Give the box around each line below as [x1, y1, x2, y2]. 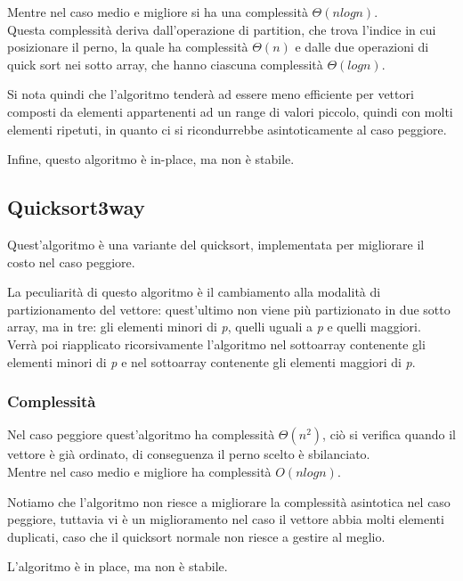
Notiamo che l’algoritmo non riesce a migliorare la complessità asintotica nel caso [7, 492, 451, 511]
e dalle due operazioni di [295, 37, 429, 56]
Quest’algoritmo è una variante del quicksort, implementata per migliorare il [7, 234, 425, 253]
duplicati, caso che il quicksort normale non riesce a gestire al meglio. [7, 527, 386, 545]
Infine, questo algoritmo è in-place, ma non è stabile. [7, 150, 295, 168]
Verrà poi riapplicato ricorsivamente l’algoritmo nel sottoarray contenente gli [7, 334, 426, 353]
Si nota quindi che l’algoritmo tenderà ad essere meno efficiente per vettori [7, 85, 414, 103]
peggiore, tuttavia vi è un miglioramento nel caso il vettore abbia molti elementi [7, 510, 444, 528]
